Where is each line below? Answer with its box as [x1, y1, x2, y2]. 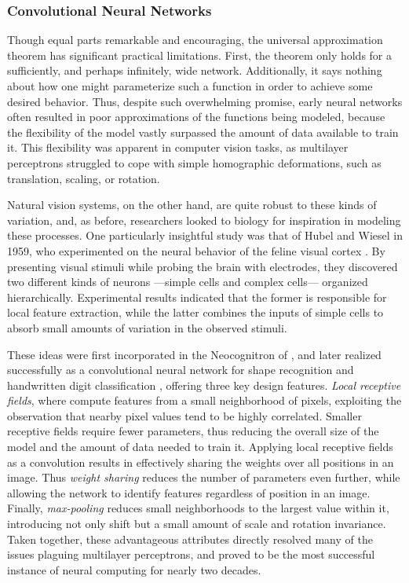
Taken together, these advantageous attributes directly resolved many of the [7, 530, 373, 547]
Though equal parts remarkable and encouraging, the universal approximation [7, 31, 383, 48]
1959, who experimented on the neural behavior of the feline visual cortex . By [7, 242, 385, 258]
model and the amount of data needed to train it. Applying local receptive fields [7, 438, 393, 455]
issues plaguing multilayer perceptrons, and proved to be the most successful [7, 546, 375, 563]
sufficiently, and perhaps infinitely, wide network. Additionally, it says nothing [7, 62, 382, 79]
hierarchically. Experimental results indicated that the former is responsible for [7, 288, 387, 305]
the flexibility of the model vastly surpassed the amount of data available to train [7, 123, 399, 140]
